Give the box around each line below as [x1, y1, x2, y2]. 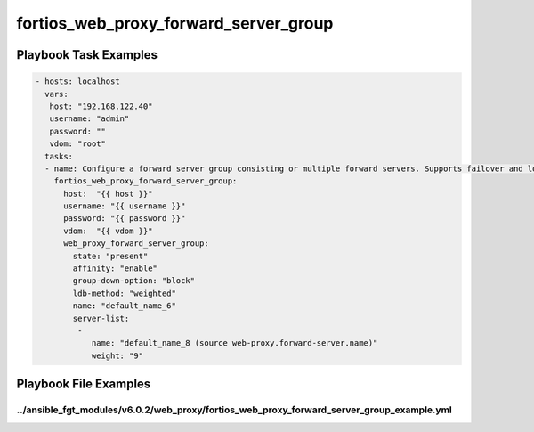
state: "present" [72, 250, 149, 261]
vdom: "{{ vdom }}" [63, 225, 153, 236]
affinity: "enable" [72, 264, 158, 273]
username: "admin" [49, 114, 130, 124]
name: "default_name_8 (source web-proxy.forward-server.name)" [91, 338, 378, 348]
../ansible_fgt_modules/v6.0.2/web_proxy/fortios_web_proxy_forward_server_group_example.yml [16, 403, 453, 416]
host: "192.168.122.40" [49, 101, 153, 111]
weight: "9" [91, 350, 144, 361]
